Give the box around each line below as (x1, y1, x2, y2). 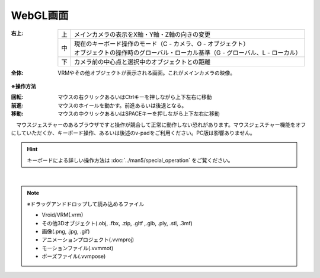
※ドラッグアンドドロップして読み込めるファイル (27, 200, 145, 207)
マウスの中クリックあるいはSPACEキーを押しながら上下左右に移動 (57, 110, 220, 117)
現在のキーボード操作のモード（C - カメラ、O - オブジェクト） (74, 39, 249, 47)
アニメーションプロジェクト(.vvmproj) (41, 236, 135, 243)
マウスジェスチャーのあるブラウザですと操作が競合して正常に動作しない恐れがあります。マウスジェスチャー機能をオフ (15, 121, 306, 128)
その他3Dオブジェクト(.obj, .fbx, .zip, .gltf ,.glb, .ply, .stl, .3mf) (41, 219, 193, 226)
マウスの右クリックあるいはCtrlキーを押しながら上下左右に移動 (57, 94, 212, 101)
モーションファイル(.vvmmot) (41, 244, 114, 251)
